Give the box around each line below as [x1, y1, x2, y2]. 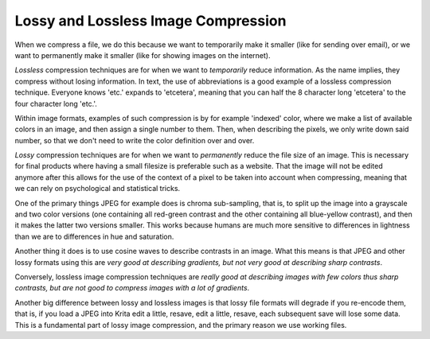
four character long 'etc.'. [14, 99, 97, 108]
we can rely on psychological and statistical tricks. [14, 184, 181, 193]
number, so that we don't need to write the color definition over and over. [14, 135, 255, 145]
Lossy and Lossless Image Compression [14, 12, 287, 29]
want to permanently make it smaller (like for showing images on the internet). [14, 50, 271, 60]
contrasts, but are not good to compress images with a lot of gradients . [14, 283, 250, 293]
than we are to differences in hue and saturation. [14, 232, 174, 241]
